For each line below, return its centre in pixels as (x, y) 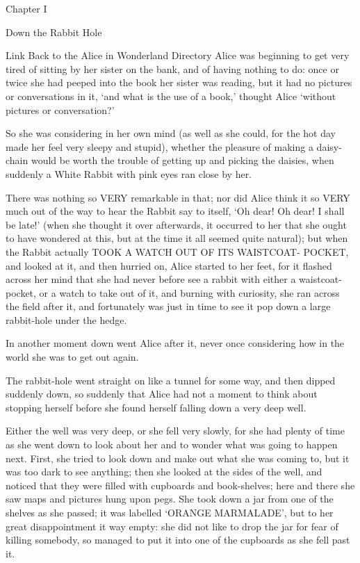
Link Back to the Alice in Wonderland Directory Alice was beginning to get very (178, 55)
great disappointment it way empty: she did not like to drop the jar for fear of (172, 526)
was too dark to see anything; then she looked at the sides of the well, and (164, 472)
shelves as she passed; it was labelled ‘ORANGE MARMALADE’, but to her (170, 512)
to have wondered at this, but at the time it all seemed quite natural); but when (177, 238)
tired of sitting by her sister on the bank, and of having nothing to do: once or (172, 68)
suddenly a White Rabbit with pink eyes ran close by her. (129, 173)
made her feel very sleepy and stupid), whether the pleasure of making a (159, 146)
